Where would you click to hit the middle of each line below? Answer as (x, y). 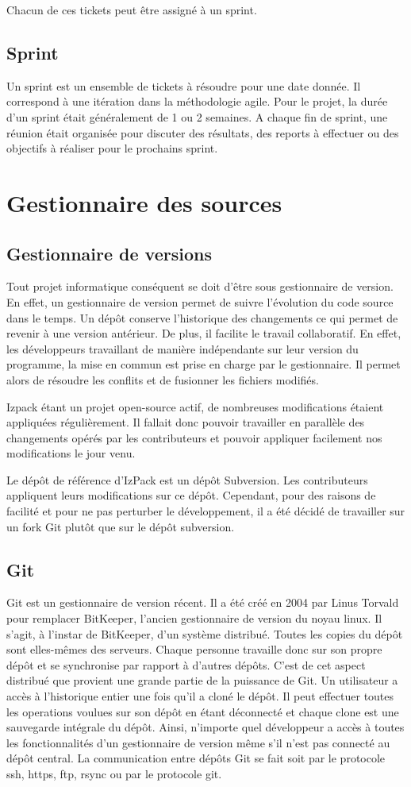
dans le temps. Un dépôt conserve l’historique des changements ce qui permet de (202, 317)
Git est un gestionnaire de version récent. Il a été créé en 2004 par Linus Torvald (203, 602)
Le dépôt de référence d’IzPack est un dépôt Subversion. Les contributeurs (187, 479)
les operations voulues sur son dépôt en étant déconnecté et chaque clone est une (203, 711)
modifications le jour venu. (71, 453)
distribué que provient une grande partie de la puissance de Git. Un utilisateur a (202, 680)
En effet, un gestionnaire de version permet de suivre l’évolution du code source (200, 301)
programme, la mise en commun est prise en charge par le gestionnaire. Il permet (204, 364)
